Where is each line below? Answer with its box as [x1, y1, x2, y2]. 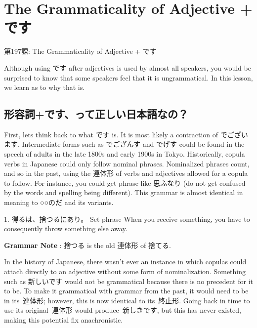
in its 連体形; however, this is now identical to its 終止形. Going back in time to [4, 295, 250, 305]
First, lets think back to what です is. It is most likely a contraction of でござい [4, 129, 248, 139]
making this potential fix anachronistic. [4, 314, 123, 325]
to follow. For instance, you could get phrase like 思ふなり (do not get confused [4, 177, 246, 188]
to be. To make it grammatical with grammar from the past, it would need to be [4, 286, 249, 296]
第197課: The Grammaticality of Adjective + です [4, 46, 157, 56]
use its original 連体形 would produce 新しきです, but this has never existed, [4, 305, 242, 315]
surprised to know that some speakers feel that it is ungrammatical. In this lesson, [4, 72, 253, 82]
